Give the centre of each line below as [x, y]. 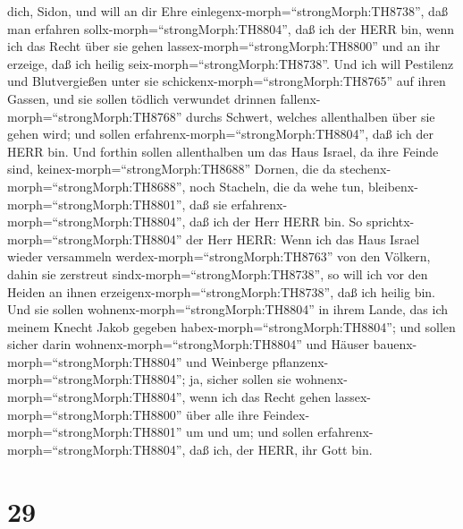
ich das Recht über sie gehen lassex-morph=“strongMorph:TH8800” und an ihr [224, 46]
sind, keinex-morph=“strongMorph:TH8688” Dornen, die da [172, 169]
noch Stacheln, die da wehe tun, [277, 186]
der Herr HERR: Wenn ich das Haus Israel [303, 239]
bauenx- [395, 344]
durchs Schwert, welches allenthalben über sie [311, 116]
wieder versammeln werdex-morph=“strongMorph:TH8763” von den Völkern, [219, 256]
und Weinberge [227, 361]
